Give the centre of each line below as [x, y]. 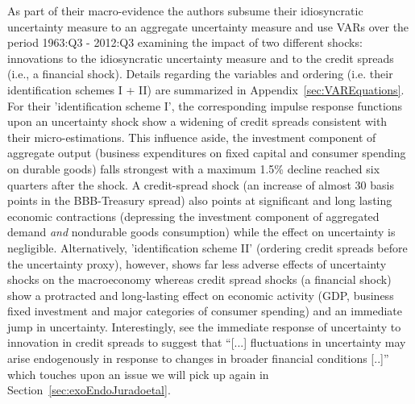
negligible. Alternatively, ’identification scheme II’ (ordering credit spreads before [207, 247]
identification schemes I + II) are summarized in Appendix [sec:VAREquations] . [206, 89]
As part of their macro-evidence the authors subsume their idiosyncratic [185, 10]
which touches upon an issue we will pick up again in [138, 374]
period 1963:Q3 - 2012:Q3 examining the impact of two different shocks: [185, 42]
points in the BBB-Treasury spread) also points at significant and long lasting [200, 200]
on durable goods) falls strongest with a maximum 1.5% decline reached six [194, 168]
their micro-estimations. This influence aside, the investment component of [192, 137]
